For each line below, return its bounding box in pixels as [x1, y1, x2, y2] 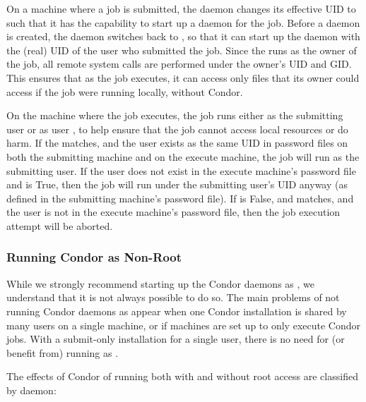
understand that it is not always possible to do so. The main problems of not [6, 290, 340, 305]
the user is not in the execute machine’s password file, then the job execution [6, 205, 341, 219]
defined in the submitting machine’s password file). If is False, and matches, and [6, 190, 354, 205]
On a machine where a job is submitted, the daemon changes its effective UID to [6, 1, 356, 16]
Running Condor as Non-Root [6, 248, 182, 266]
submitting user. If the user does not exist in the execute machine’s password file [6, 163, 356, 178]
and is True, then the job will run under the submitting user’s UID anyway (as [6, 177, 348, 192]
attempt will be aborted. [6, 218, 113, 233]
